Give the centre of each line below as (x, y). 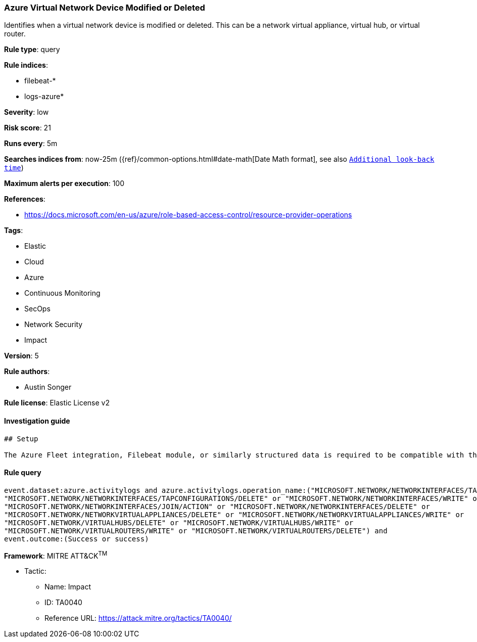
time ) (14, 168)
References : (25, 199)
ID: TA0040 (63, 603)
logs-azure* (44, 97)
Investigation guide (37, 421)
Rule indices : (26, 65)
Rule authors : (27, 372)
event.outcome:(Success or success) (77, 539)
